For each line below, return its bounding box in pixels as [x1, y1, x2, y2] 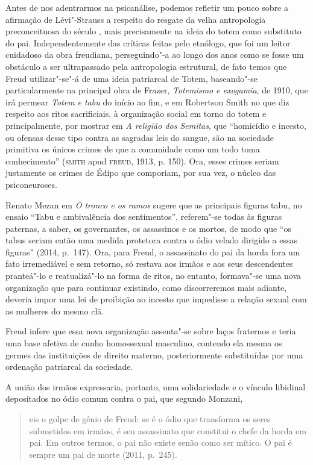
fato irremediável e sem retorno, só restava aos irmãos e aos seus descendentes [5, 257, 293, 270]
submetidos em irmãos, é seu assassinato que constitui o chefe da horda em [29, 424, 306, 437]
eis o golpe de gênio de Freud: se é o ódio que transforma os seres [29, 413, 271, 425]
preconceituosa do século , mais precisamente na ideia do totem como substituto [5, 25, 302, 37]
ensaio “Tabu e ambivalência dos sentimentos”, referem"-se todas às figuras [5, 210, 282, 223]
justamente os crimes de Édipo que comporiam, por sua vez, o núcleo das [5, 166, 276, 179]
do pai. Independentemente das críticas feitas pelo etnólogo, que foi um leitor [5, 36, 291, 49]
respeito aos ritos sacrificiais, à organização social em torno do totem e [5, 107, 267, 120]
